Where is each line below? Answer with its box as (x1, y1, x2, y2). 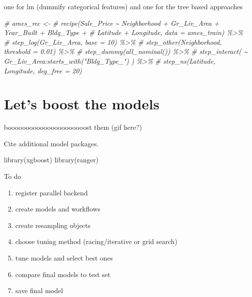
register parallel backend (15, 187, 88, 197)
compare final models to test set (15, 269, 110, 279)
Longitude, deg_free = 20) (4, 65, 82, 75)
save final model (15, 285, 63, 296)
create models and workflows (15, 204, 101, 214)
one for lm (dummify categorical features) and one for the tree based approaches (4, 1, 243, 11)
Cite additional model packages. (4, 138, 99, 148)
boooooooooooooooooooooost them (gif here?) (4, 122, 142, 132)
